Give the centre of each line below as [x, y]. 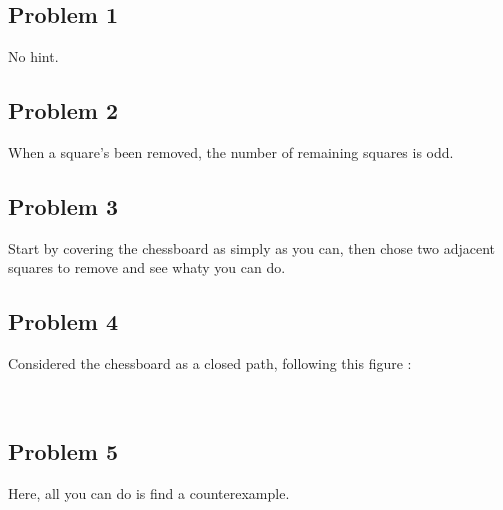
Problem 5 [63, 450]
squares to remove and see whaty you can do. [147, 267]
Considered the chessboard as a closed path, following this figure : [210, 363]
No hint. [33, 56]
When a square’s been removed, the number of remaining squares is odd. [231, 152]
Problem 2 [63, 110]
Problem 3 [63, 205]
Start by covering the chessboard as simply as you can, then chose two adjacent [252, 247]
